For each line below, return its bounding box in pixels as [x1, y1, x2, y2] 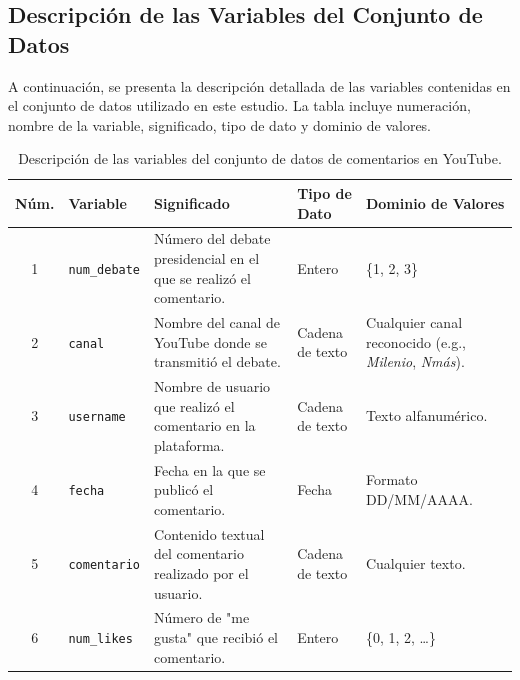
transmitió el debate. [154, 351, 281, 372]
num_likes [68, 631, 133, 646]
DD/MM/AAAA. [365, 489, 473, 510]
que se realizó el [154, 267, 251, 288]
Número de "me [154, 607, 250, 628]
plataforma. [154, 434, 225, 455]
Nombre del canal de [154, 312, 281, 333]
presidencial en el [154, 248, 260, 268]
